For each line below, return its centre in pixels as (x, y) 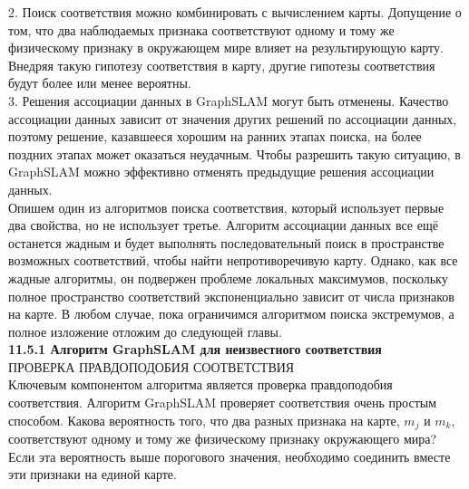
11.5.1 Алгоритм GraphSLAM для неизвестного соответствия (195, 349)
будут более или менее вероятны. (100, 83)
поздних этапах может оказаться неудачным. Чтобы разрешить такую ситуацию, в (234, 153)
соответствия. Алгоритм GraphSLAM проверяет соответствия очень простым (223, 403)
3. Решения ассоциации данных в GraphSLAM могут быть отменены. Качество (229, 100)
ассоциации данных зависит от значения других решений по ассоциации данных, (233, 118)
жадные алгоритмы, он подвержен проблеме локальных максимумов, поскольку (228, 278)
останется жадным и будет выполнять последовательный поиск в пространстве (226, 242)
